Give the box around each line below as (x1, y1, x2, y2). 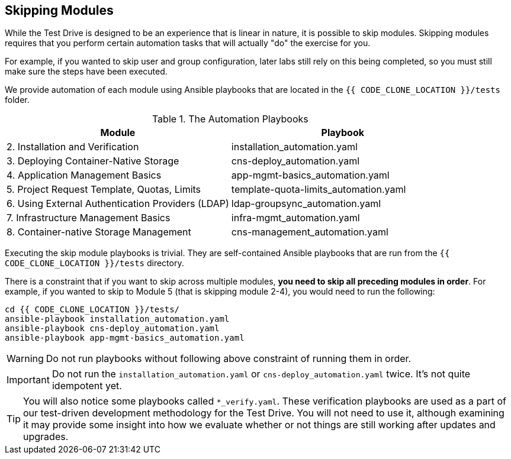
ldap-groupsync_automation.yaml (231, 198, 381, 210)
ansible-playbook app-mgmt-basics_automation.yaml (5, 333, 245, 343)
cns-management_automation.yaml (231, 226, 388, 238)
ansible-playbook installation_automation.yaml (5, 314, 230, 324)
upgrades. (23, 431, 69, 443)
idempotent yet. (52, 380, 122, 392)
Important (7, 374, 50, 386)
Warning (7, 353, 44, 365)
